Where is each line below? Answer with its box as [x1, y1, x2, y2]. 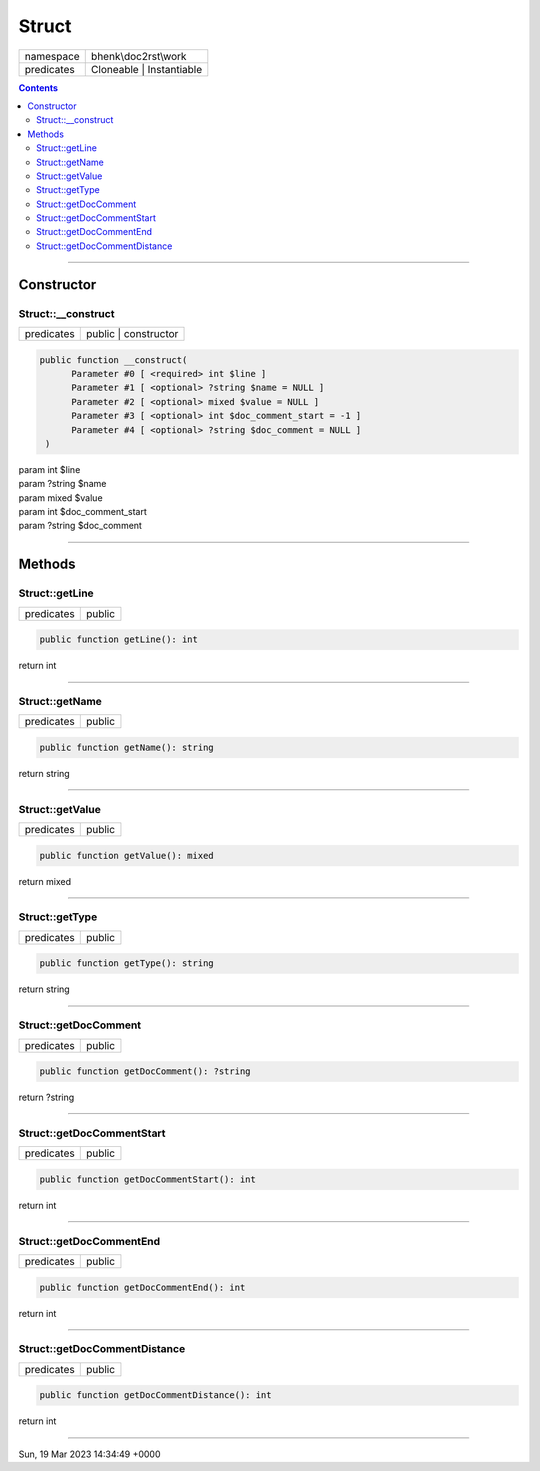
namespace [24, 49, 80, 63]
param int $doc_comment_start [18, 506, 147, 518]
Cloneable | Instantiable [90, 62, 203, 76]
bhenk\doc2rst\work [90, 49, 187, 63]
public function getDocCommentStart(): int [39, 1173, 257, 1185]
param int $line [18, 463, 81, 475]
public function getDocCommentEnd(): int [39, 1281, 246, 1293]
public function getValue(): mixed [39, 850, 214, 861]
